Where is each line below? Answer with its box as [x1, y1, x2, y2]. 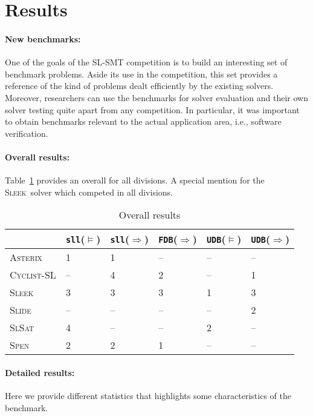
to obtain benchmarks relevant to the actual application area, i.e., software [5, 115, 282, 128]
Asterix [10, 250, 42, 265]
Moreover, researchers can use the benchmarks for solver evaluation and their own [5, 91, 308, 104]
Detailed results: [5, 366, 75, 378]
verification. [5, 127, 48, 139]
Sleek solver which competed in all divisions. [5, 185, 173, 198]
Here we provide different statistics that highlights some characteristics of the [5, 389, 291, 402]
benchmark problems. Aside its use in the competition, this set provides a [5, 67, 278, 80]
